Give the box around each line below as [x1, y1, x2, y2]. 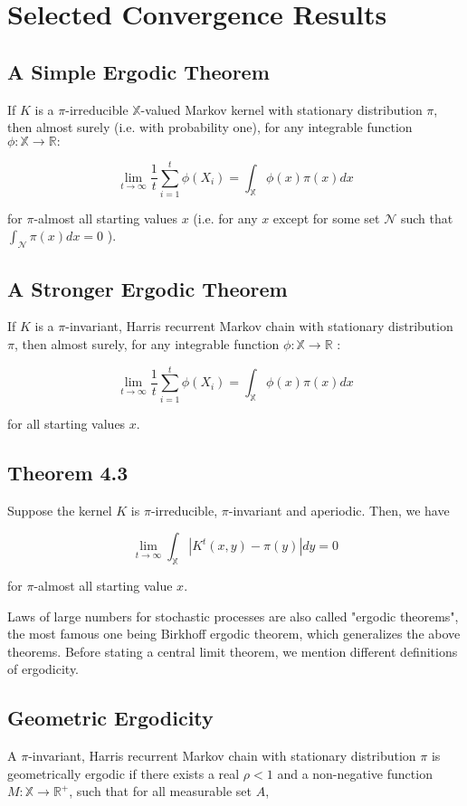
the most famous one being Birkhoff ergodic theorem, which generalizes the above [7, 624, 461, 643]
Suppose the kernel [7, 500, 112, 519]
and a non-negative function [277, 763, 433, 782]
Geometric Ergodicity [7, 704, 214, 732]
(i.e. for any [193, 208, 258, 227]
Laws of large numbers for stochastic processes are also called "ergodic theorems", [7, 606, 459, 625]
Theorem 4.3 [7, 458, 129, 486]
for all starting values [7, 413, 126, 432]
